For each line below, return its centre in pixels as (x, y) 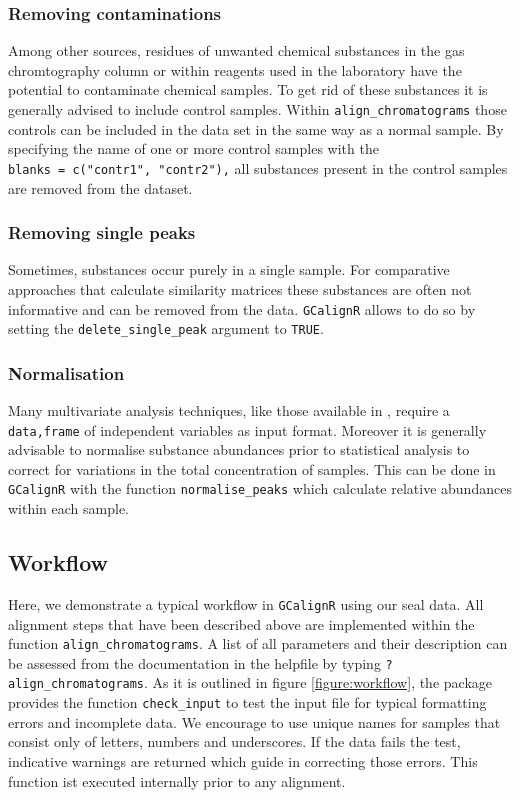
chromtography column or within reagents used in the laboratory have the (235, 69)
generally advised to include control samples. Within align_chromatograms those (257, 109)
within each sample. (69, 508)
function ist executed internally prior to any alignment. (177, 780)
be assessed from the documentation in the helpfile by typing (194, 662)
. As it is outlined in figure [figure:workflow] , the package (318, 682)
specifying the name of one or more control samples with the (193, 148)
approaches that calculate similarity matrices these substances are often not (240, 288)
